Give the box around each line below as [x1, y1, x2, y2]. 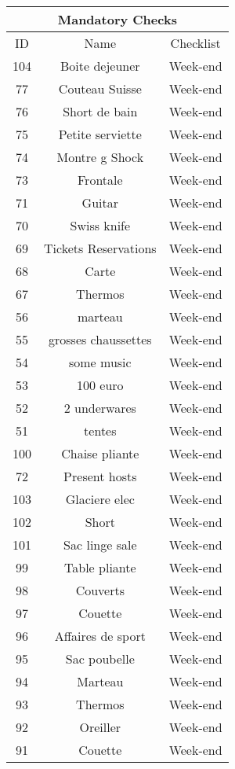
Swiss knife [70, 216, 131, 234]
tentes [84, 421, 117, 440]
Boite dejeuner [60, 57, 140, 75]
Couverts [75, 581, 125, 599]
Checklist [170, 34, 221, 52]
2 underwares [63, 399, 136, 417]
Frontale [78, 171, 123, 189]
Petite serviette [58, 125, 142, 143]
